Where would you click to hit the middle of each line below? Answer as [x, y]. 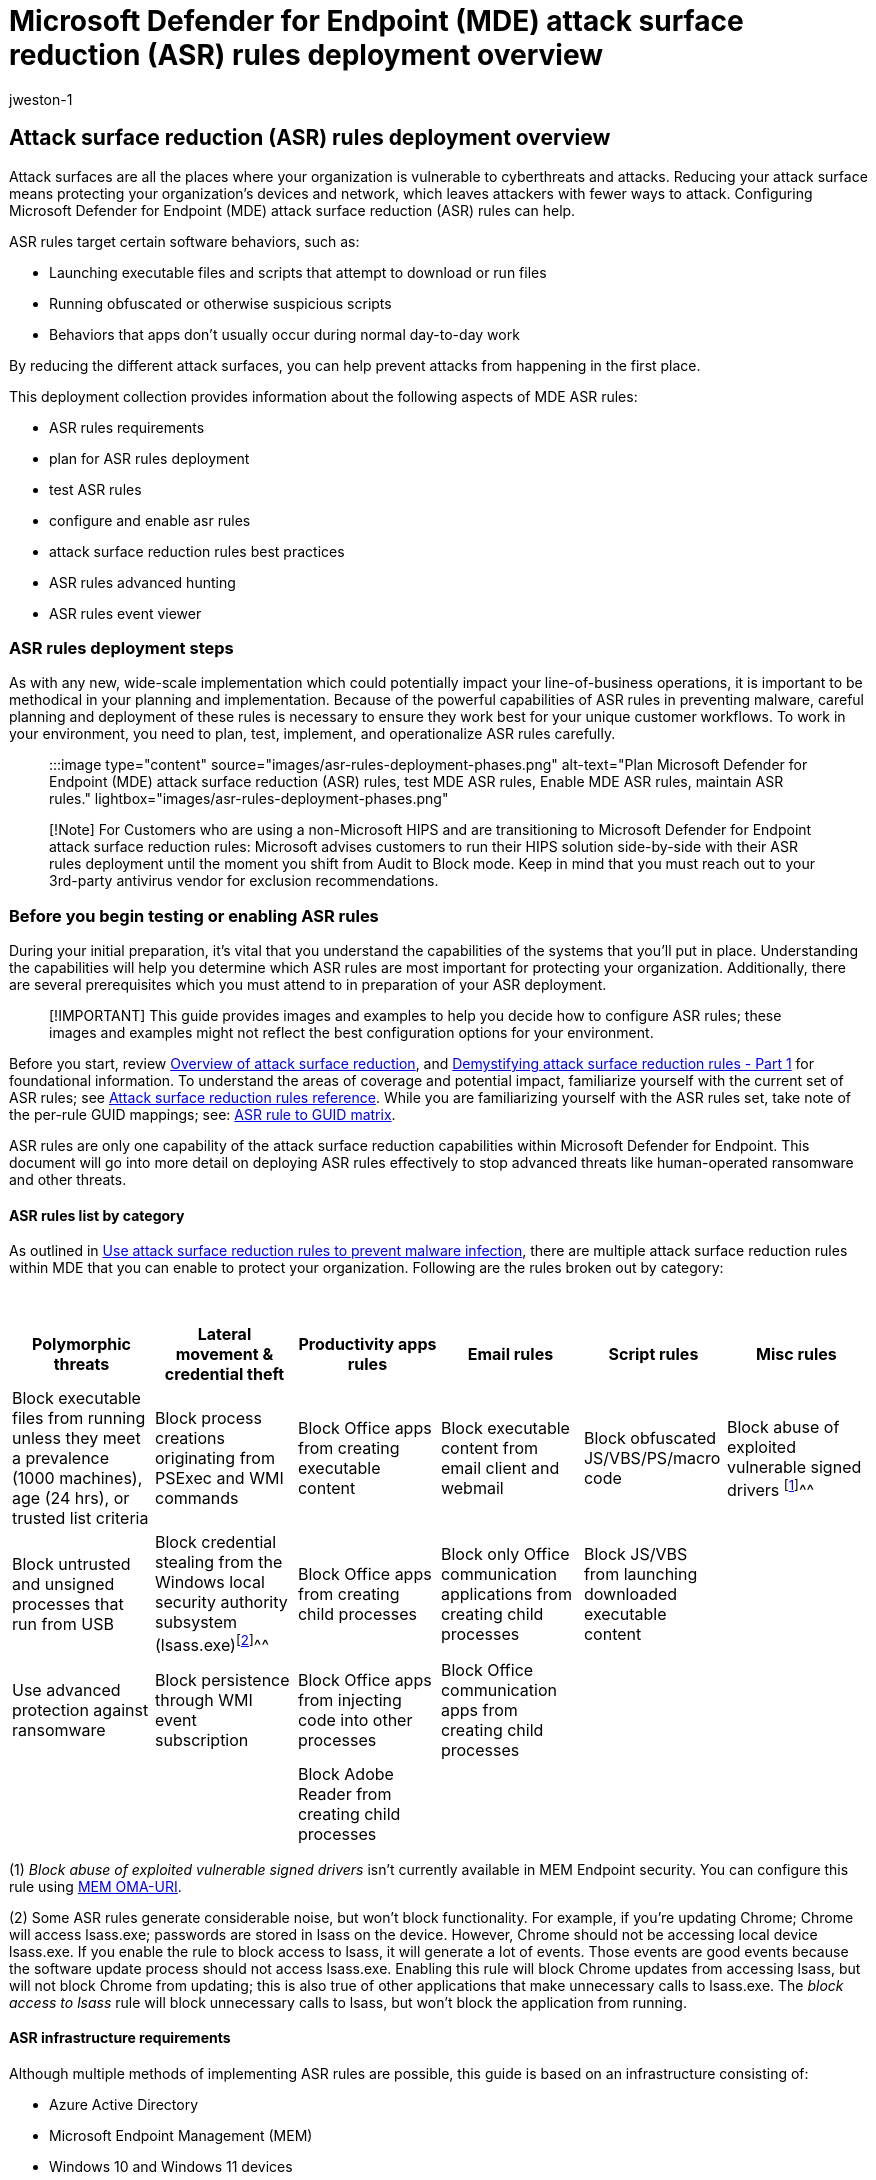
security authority [221, 1602]
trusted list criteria [80, 1518]
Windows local [209, 1582]
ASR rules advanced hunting [142, 582]
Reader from [344, 1793]
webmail [472, 1488]
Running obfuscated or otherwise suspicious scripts [220, 303]
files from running [79, 1418]
